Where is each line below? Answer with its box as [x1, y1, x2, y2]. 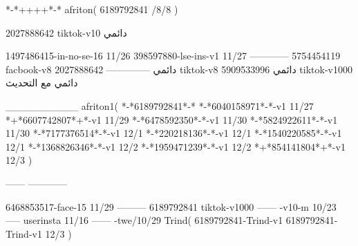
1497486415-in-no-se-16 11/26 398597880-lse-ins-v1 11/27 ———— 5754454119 [6, 48, 341, 63]
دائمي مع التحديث [6, 75, 78, 90]
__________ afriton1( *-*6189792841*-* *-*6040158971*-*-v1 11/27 [6, 98, 314, 113]
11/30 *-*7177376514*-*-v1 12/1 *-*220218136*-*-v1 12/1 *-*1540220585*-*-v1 [6, 126, 342, 140]
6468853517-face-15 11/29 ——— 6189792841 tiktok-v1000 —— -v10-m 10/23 [6, 199, 337, 214]
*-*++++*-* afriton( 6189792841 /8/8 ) [6, 2, 178, 16]
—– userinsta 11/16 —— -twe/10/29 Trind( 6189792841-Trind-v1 [6, 213, 283, 227]
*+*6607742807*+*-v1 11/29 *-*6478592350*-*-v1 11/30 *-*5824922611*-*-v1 [6, 112, 338, 126]
